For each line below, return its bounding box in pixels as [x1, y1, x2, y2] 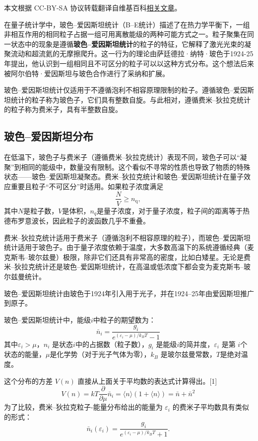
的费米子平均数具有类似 [172, 402, 249, 412]
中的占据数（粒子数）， [75, 338, 148, 349]
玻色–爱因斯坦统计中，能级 [4, 314, 91, 325]
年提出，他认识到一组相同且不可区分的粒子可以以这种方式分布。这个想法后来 [4, 58, 254, 68]
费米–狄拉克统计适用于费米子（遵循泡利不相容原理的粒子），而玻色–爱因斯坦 [4, 232, 251, 242]
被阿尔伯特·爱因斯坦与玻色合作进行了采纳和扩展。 [4, 68, 169, 78]
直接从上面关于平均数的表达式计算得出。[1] [77, 375, 217, 386]
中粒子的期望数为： [93, 314, 156, 325]
